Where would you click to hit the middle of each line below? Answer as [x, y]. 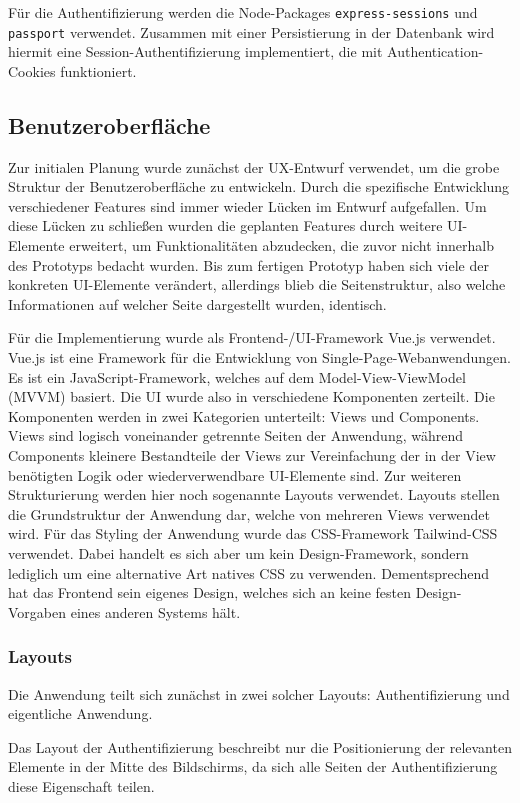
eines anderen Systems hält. [155, 611]
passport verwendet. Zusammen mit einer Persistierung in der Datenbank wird [251, 31]
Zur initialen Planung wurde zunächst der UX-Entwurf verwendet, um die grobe [254, 166]
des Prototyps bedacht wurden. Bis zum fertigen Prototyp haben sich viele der [248, 264]
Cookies [32, 70]
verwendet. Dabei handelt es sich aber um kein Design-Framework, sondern [238, 552]
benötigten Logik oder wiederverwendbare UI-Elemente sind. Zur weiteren [235, 474]
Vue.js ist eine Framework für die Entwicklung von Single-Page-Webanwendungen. [259, 357]
